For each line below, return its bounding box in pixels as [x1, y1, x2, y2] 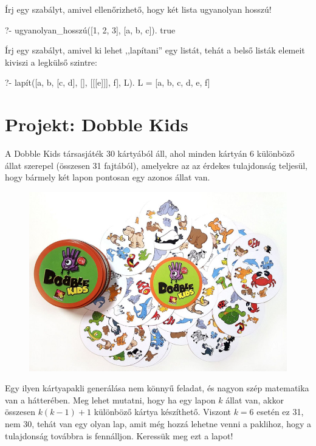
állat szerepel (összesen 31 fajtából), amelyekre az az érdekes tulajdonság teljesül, [5, 159, 307, 171]
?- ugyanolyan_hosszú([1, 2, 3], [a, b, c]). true [5, 23, 176, 36]
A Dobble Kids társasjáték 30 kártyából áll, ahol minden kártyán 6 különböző [5, 147, 295, 160]
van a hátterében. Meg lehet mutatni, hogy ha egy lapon [5, 393, 216, 406]
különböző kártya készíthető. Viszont [94, 405, 231, 418]
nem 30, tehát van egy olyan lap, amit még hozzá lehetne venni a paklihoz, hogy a [5, 417, 311, 430]
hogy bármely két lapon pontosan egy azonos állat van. [5, 171, 210, 184]
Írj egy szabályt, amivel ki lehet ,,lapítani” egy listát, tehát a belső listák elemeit [5, 44, 305, 57]
